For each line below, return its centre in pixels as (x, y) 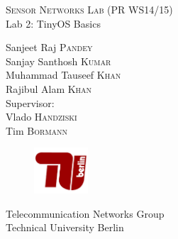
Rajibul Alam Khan (49, 88)
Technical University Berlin (65, 227)
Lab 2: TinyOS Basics (53, 23)
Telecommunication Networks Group (85, 213)
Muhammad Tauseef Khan (63, 75)
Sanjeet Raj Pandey (49, 47)
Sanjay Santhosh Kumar (59, 61)
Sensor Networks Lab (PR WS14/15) (89, 9)
